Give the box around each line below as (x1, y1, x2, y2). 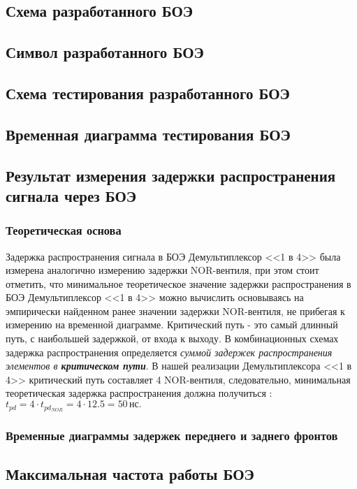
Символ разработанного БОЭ (6, 41, 204, 63)
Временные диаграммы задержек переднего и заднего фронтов (6, 426, 338, 444)
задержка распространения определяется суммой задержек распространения (6, 344, 333, 359)
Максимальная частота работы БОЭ (6, 463, 254, 485)
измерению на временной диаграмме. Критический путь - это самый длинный (6, 317, 338, 332)
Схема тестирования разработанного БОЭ (6, 82, 290, 103)
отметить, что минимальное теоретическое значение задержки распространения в (6, 276, 351, 291)
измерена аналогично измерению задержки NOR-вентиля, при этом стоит (6, 263, 319, 277)
